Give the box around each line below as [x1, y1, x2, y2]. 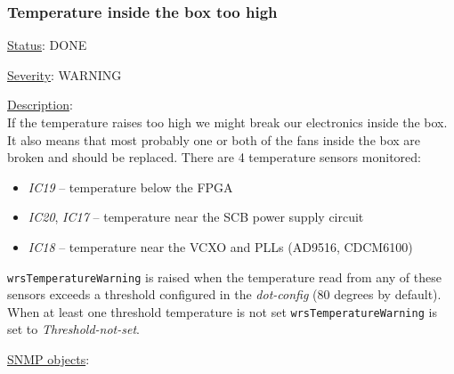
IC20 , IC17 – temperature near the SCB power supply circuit [28, 207, 364, 226]
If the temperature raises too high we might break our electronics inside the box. [7, 113, 448, 131]
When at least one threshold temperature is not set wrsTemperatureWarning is [7, 302, 437, 321]
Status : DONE [7, 36, 87, 54]
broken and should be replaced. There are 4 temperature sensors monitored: [7, 148, 421, 167]
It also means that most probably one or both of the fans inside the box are [7, 130, 421, 149]
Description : [7, 95, 73, 114]
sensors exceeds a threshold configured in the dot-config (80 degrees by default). [7, 285, 442, 304]
